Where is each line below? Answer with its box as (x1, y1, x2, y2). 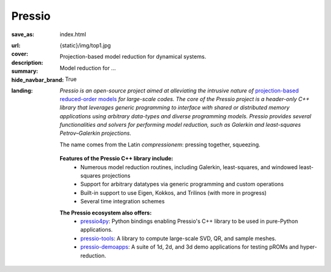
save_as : (11, 31, 35, 38)
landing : (11, 86, 33, 94)
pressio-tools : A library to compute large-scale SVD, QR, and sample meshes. (80, 235, 277, 242)
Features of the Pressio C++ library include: (59, 155, 173, 162)
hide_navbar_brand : (11, 76, 64, 83)
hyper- (300, 243, 318, 251)
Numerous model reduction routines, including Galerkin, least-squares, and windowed (80, 163, 298, 171)
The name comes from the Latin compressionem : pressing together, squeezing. (59, 141, 261, 148)
